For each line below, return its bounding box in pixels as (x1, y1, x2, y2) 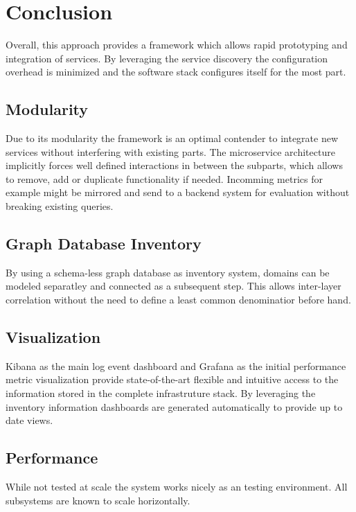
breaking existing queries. (6, 199, 114, 213)
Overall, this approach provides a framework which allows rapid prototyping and (6, 37, 348, 52)
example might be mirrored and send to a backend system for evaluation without (6, 185, 350, 200)
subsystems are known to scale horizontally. (6, 493, 190, 507)
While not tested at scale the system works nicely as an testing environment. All (6, 479, 348, 494)
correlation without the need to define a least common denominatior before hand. (6, 292, 351, 307)
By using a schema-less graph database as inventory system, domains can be (6, 265, 330, 279)
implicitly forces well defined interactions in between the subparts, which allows (6, 158, 343, 173)
